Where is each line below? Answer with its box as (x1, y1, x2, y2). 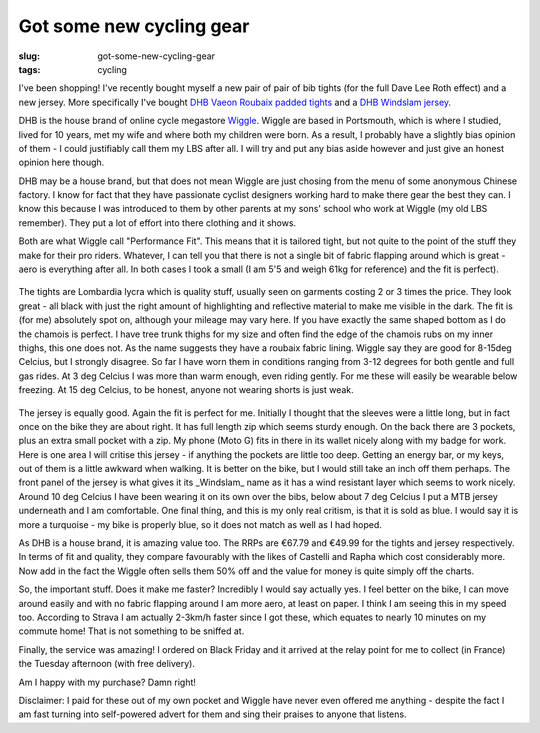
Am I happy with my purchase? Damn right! (18, 676, 197, 688)
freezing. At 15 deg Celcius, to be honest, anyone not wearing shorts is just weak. (18, 384, 354, 396)
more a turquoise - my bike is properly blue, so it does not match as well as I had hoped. (18, 518, 382, 530)
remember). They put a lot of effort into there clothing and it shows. (18, 216, 297, 229)
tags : (18, 63, 41, 75)
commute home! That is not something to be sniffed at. (18, 625, 245, 637)
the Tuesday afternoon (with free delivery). (18, 658, 195, 670)
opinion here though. (18, 156, 105, 169)
